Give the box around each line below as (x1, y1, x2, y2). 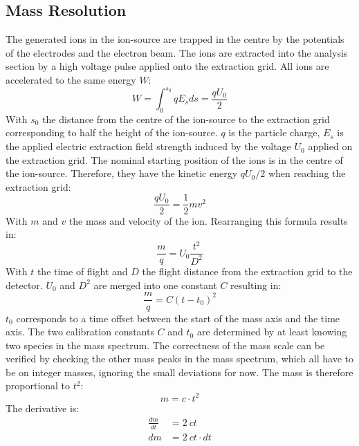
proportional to (6, 378, 71, 393)
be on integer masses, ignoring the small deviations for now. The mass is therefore (6, 364, 353, 379)
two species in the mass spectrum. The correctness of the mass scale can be (6, 337, 325, 352)
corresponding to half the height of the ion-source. (6, 125, 218, 140)
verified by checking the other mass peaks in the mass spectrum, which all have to (6, 351, 353, 366)
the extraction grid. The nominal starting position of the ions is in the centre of (6, 152, 343, 167)
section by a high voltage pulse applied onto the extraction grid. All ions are (6, 59, 329, 73)
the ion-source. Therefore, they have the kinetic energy (6, 166, 238, 180)
